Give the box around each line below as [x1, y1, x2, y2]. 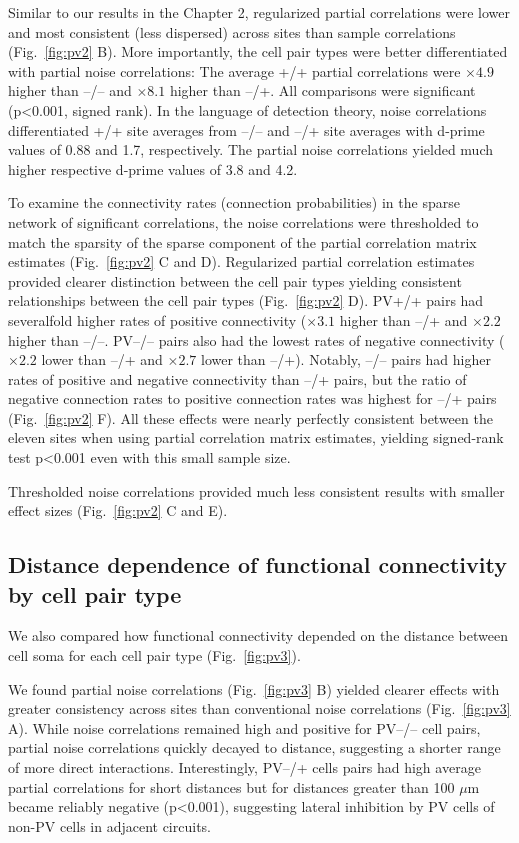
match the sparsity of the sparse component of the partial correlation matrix [8, 231, 477, 252]
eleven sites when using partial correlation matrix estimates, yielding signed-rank [8, 427, 504, 448]
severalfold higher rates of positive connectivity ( [8, 309, 307, 330]
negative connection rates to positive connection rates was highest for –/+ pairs [8, 388, 497, 409]
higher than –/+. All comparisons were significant [169, 80, 476, 101]
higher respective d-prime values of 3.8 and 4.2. [8, 158, 298, 179]
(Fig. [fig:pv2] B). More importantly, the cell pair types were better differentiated [8, 41, 508, 62]
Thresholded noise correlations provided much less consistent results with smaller [8, 480, 505, 501]
